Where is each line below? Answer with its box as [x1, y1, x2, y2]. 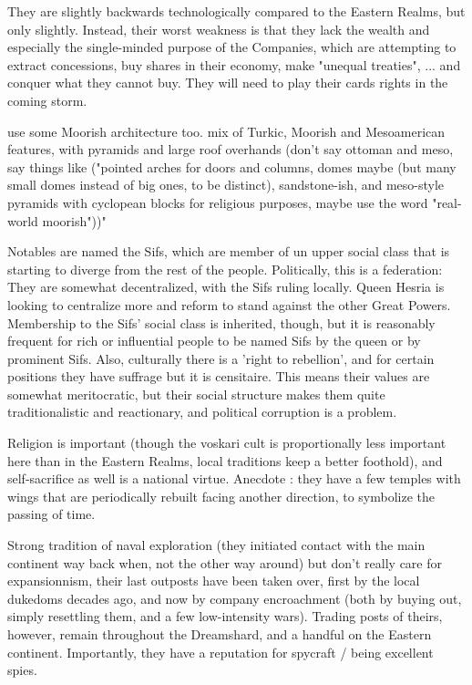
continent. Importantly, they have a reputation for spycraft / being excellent [7, 642, 434, 661]
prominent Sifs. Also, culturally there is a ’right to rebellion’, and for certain [7, 348, 435, 368]
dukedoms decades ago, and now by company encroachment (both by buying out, [7, 588, 462, 607]
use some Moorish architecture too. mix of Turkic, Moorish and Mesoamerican [7, 121, 446, 140]
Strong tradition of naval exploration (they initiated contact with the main [7, 535, 426, 555]
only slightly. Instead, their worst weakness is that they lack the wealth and [7, 19, 430, 38]
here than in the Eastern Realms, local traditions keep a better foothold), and [7, 451, 443, 470]
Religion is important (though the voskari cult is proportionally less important [7, 433, 446, 452]
